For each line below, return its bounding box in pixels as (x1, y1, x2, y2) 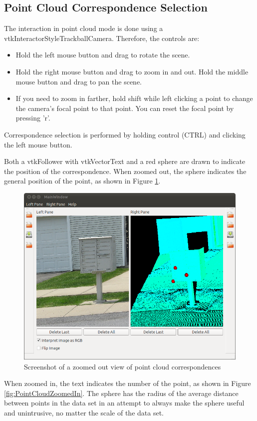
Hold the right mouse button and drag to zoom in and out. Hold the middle (15, 66, 249, 76)
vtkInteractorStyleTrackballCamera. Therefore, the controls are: (4, 32, 200, 43)
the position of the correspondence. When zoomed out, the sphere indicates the (4, 165, 247, 176)
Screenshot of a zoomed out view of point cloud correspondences (24, 361, 221, 371)
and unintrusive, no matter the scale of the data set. (4, 407, 164, 417)
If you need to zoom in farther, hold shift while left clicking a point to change (15, 93, 253, 103)
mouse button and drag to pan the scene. (15, 76, 142, 86)
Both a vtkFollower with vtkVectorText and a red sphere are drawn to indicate (4, 156, 246, 166)
